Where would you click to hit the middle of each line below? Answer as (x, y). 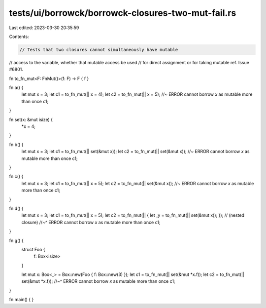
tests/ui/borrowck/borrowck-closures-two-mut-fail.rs (123, 13)
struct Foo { (33, 249)
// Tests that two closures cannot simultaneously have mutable (99, 50)
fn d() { (17, 208)
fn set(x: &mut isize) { (31, 119)
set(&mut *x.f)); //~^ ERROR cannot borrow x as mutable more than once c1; (98, 281)
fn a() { (16, 88)
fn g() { (17, 240)
